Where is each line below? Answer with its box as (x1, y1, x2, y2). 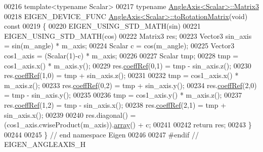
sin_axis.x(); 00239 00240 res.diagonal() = (4, 109, 136, 120)
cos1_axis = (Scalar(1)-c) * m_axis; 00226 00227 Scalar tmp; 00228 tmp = (4, 50, 239, 60)
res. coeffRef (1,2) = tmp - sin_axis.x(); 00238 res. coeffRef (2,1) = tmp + (4, 99, 227, 110)
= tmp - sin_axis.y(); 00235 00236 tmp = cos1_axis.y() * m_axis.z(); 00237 (4, 90, 242, 100)
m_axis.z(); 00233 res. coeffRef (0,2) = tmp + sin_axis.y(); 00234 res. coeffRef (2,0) (4, 80, 257, 90)
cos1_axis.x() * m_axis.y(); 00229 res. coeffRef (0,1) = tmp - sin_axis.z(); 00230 (4, 60, 251, 70)
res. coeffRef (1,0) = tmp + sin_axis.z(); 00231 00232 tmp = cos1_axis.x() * (4, 70, 239, 81)
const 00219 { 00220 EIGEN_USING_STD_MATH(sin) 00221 (4, 21, 201, 31)
